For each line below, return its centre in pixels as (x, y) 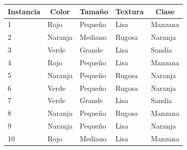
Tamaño (94, 11)
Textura (130, 11)
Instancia (24, 11)
